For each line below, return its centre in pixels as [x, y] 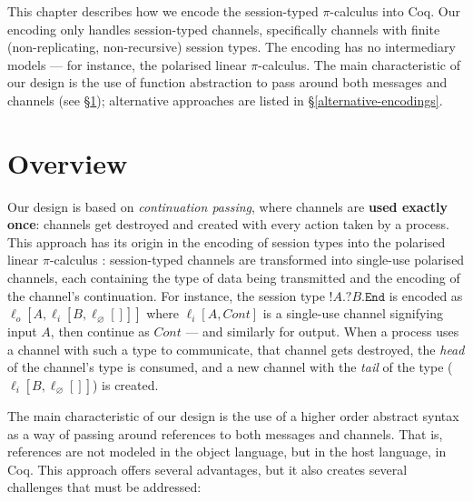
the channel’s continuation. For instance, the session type [166, 295]
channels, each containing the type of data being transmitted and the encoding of [234, 278]
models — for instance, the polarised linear [127, 64]
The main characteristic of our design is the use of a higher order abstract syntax [233, 416]
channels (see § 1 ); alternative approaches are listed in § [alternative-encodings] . [225, 100]
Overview [68, 162]
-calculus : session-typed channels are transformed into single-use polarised [257, 260]
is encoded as [426, 295]
